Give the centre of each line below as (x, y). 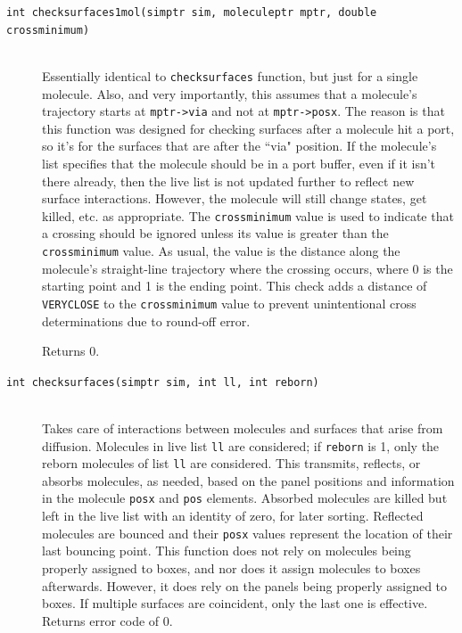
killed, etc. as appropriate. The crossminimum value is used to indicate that (248, 215)
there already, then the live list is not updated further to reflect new (228, 181)
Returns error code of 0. (107, 620)
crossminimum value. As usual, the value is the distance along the (221, 251)
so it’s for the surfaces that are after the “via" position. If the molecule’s (239, 146)
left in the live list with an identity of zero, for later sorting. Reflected (233, 516)
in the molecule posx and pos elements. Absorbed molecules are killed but (245, 498)
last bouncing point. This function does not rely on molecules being (227, 551)
